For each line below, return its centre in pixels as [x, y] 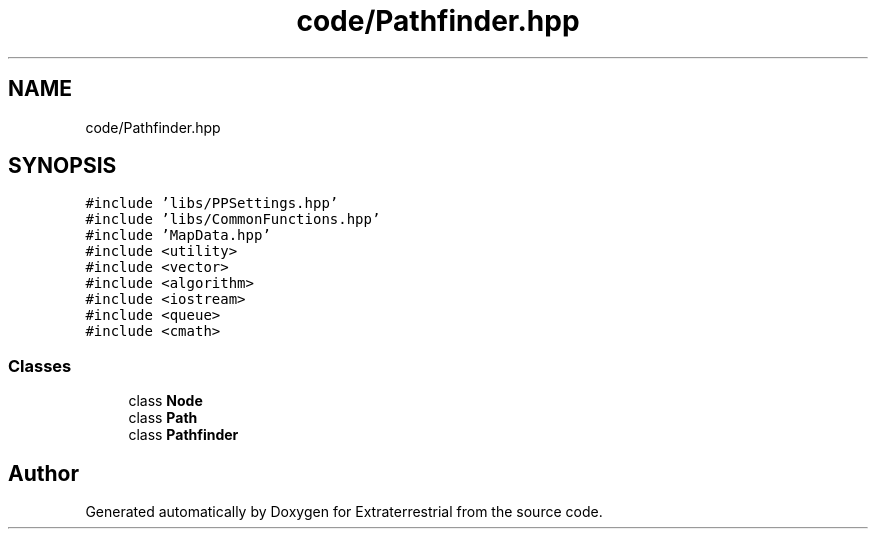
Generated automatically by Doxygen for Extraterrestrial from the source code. [344, 512]
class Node [165, 401]
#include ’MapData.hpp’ [178, 235]
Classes [40, 365]
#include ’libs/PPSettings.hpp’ [212, 203]
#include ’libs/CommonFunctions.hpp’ [233, 219]
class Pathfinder [183, 435]
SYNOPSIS [62, 166]
